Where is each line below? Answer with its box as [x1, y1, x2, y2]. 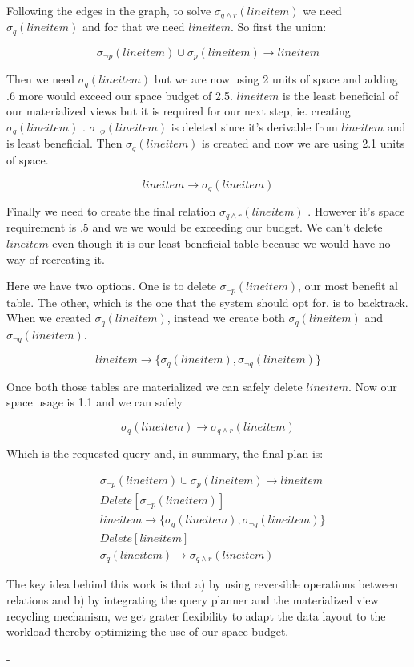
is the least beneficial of [282, 87, 398, 103]
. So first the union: [230, 18, 327, 35]
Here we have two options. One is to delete [6, 277, 216, 294]
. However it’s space [307, 202, 405, 219]
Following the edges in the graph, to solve [6, 2, 211, 18]
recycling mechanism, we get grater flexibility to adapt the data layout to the [6, 607, 386, 624]
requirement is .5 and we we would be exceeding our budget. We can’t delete [6, 219, 383, 236]
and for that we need [82, 18, 185, 35]
